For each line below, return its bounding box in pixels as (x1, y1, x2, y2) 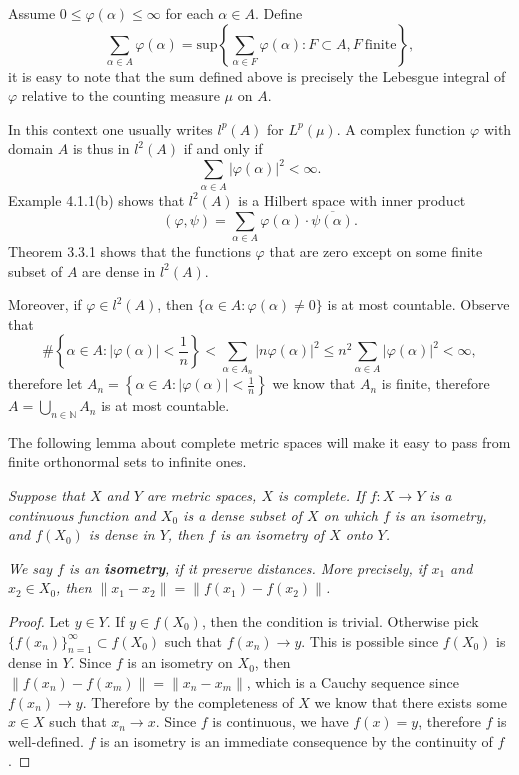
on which (323, 504, 378, 525)
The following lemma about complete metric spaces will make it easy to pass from (8, 431, 511, 452)
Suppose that (8, 485, 85, 506)
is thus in (72, 138, 130, 159)
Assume (8, 3, 56, 23)
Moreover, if (8, 294, 82, 315)
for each (165, 3, 214, 23)
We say (8, 557, 53, 578)
